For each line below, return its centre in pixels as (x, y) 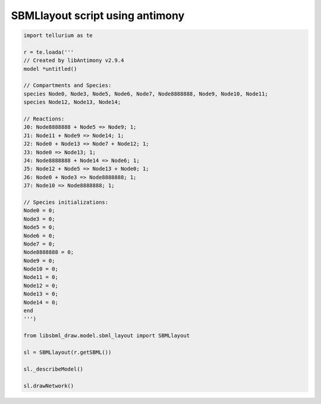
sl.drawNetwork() (49, 386)
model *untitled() (50, 69)
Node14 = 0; (41, 302)
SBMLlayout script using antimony (98, 15)
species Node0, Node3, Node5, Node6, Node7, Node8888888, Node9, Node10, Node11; (146, 94)
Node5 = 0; (39, 227)
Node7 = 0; (39, 244)
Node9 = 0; (39, 260)
